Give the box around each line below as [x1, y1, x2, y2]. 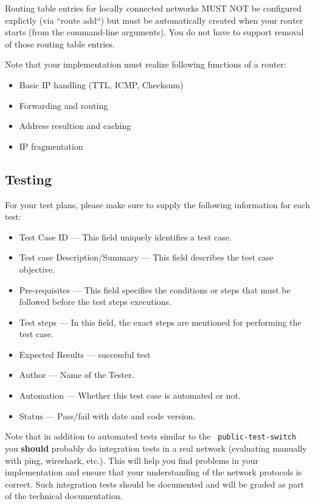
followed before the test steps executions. [19, 295, 171, 308]
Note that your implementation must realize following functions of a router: [5, 58, 286, 71]
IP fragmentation [19, 139, 83, 152]
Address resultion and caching [19, 119, 131, 132]
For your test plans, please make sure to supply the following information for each [5, 198, 310, 211]
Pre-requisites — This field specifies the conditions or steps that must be [19, 283, 291, 296]
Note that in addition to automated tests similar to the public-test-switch [5, 430, 296, 443]
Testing [5, 169, 52, 188]
